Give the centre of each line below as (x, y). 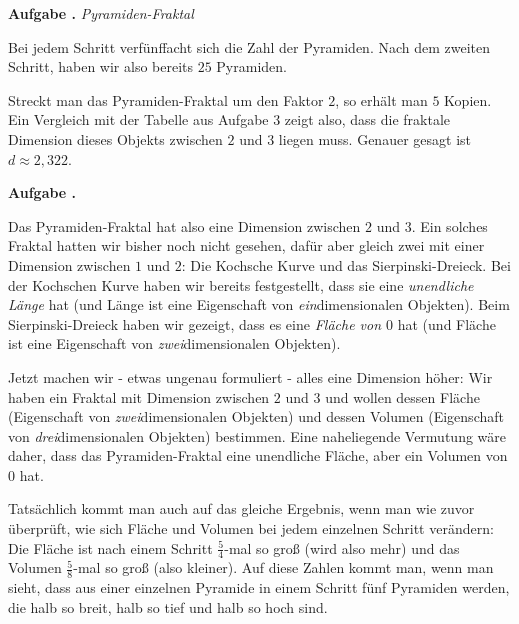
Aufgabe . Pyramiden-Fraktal (101, 13)
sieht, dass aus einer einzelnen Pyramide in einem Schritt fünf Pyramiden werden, (259, 587)
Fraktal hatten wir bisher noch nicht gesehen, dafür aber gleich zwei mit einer (246, 245)
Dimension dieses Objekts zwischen (115, 138)
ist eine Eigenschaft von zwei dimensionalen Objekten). (174, 343)
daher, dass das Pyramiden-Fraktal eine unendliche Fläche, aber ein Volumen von (258, 455)
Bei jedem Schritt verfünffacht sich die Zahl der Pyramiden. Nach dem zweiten (249, 46)
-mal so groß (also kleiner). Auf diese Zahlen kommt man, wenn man (283, 567)
